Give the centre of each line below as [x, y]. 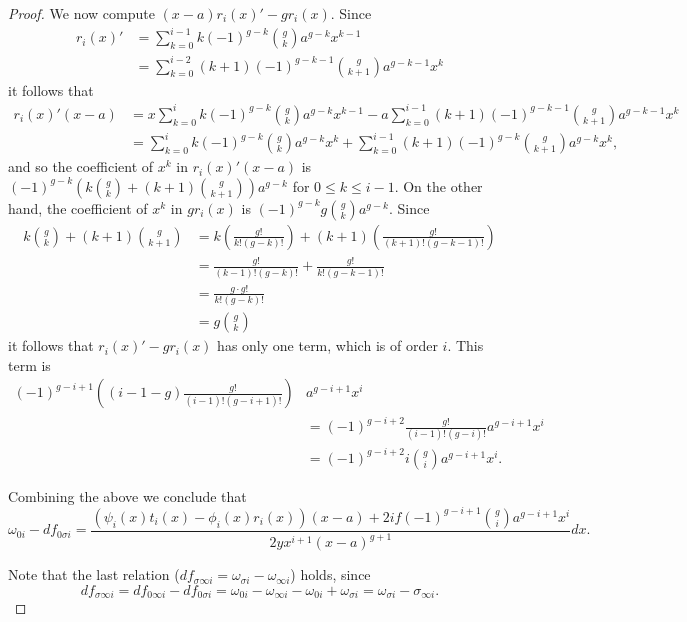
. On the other [438, 185]
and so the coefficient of [81, 166]
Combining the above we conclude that [127, 495]
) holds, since [330, 574]
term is [29, 364]
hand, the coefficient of [78, 207]
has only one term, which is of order [327, 345]
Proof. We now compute [81, 13]
